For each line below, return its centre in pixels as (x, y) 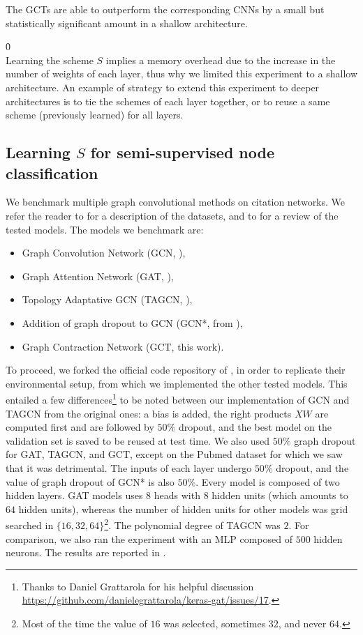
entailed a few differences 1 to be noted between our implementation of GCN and (178, 398)
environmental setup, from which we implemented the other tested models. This (177, 383)
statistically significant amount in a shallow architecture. (127, 23)
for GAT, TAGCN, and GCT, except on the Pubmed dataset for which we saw (174, 454)
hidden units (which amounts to (280, 495)
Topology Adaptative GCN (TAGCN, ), (107, 299)
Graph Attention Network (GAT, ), (98, 276)
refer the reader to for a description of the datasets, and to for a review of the (172, 215)
